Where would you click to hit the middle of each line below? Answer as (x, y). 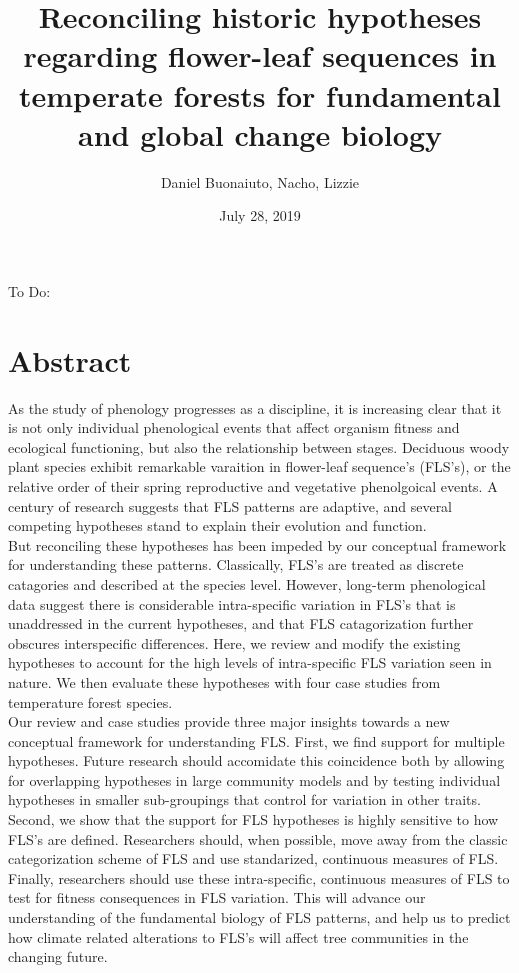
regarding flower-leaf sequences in (260, 55)
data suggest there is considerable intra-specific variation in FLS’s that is (232, 603)
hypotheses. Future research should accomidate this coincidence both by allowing (256, 760)
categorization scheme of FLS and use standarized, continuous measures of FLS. (253, 858)
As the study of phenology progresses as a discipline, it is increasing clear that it (255, 407)
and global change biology (260, 133)
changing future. (58, 956)
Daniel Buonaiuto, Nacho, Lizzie (260, 181)
